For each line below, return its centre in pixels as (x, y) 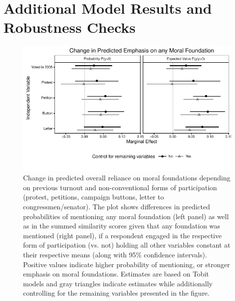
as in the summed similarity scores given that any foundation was (122, 226)
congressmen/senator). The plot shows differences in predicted (117, 207)
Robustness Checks (70, 27)
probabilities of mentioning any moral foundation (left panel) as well (126, 216)
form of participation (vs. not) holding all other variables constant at (127, 245)
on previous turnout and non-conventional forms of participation (120, 187)
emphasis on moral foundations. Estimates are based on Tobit (116, 274)
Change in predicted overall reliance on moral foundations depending (127, 178)
